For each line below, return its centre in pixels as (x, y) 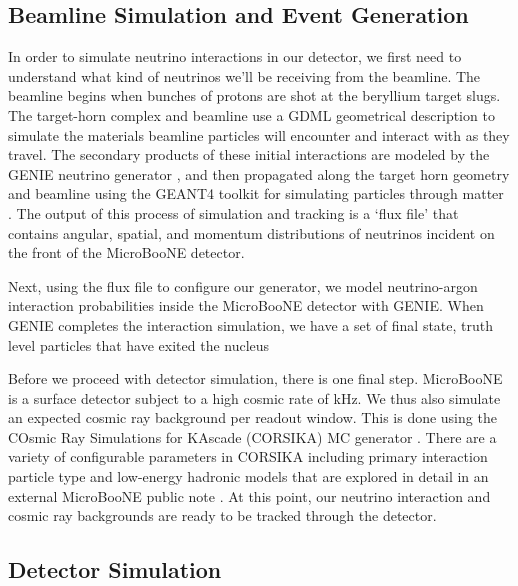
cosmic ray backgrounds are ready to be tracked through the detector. (222, 515)
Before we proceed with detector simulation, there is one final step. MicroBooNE (255, 378)
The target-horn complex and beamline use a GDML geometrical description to (251, 114)
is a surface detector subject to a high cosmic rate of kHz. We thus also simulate (254, 397)
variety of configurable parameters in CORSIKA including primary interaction (248, 456)
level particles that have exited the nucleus (139, 344)
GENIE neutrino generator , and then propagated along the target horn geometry (259, 173)
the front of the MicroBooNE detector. (126, 252)
